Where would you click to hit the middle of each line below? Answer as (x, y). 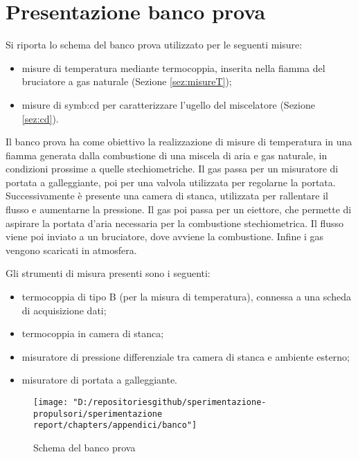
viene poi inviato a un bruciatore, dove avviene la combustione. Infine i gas (165, 236)
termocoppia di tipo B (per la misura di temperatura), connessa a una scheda (186, 297)
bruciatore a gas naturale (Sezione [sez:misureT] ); (127, 81)
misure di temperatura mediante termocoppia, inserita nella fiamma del (173, 67)
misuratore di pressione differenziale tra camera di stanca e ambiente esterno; (186, 356)
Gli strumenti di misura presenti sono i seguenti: (108, 273)
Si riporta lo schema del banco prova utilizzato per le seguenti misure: (154, 45)
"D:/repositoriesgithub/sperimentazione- (170, 402)
